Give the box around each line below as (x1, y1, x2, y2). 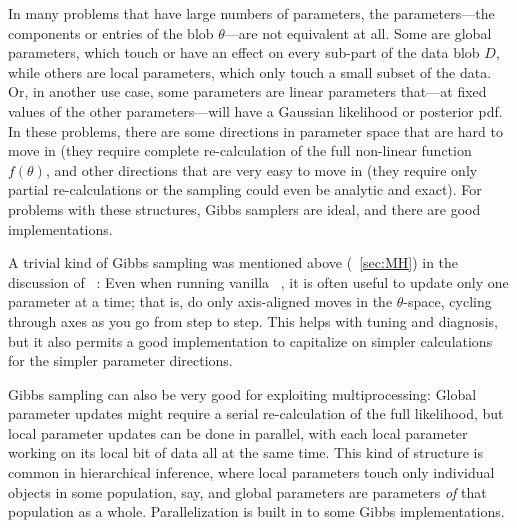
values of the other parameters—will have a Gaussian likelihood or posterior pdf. (8, 100, 503, 121)
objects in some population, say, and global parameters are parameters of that (8, 481, 487, 502)
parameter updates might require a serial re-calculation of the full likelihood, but (8, 403, 504, 424)
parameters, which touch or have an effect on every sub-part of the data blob (8, 42, 480, 63)
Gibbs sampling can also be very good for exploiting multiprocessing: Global (8, 383, 477, 404)
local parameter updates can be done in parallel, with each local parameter (8, 422, 468, 443)
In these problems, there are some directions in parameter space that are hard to (8, 120, 503, 141)
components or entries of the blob (8, 22, 214, 43)
